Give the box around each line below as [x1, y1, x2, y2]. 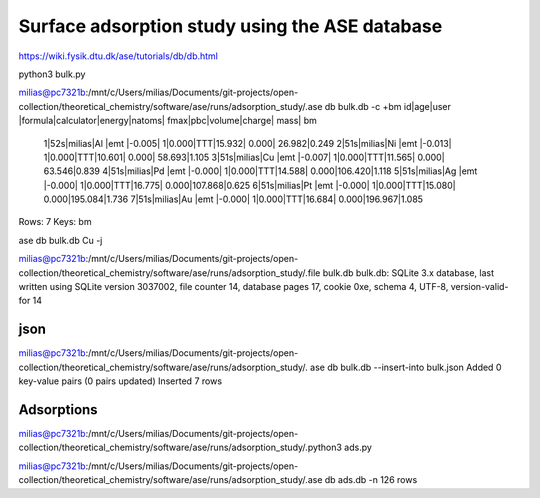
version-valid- [450, 281, 509, 293]
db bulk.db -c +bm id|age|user [324, 100, 452, 112]
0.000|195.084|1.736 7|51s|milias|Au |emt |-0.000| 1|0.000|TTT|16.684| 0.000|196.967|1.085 [43, 193, 424, 205]
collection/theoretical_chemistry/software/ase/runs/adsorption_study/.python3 [18, 441, 342, 454]
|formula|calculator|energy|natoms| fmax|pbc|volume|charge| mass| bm [18, 115, 317, 127]
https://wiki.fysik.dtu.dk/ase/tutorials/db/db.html [18, 50, 219, 62]
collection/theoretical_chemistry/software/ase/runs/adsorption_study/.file [18, 266, 321, 279]
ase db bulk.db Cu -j [18, 234, 103, 246]
